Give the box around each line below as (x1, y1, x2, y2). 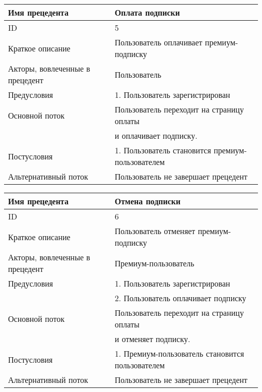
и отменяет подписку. (114, 333, 190, 345)
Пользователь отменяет (114, 225, 195, 237)
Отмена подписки (114, 195, 181, 207)
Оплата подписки (114, 7, 180, 18)
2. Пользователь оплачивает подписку (114, 292, 246, 304)
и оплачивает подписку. (114, 130, 198, 141)
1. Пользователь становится (114, 144, 211, 156)
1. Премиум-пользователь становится (114, 348, 244, 359)
